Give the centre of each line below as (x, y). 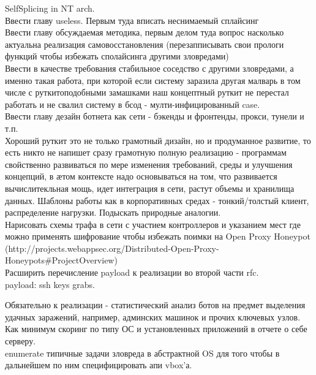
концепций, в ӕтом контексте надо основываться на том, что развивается (141, 176)
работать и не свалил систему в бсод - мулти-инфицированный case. (133, 104)
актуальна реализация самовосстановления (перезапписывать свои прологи (145, 44)
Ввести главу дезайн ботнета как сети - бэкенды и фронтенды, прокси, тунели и (155, 116)
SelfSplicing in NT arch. (50, 8)
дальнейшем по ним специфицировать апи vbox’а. (99, 365)
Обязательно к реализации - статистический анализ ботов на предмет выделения (155, 305)
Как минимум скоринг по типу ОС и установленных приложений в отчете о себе (156, 329)
